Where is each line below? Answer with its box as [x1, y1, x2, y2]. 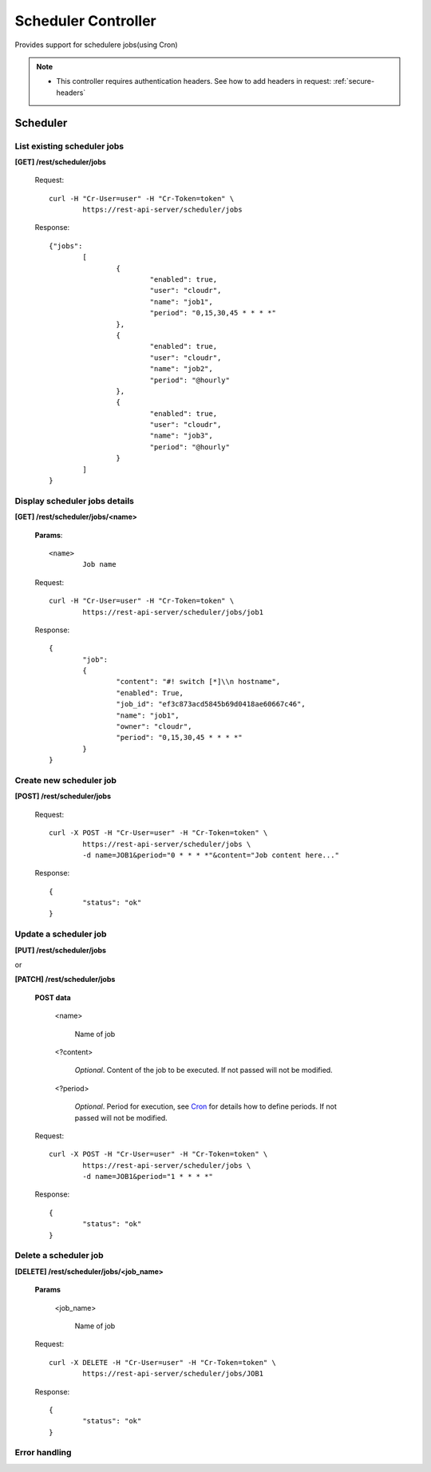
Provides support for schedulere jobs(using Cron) [14, 40, 179, 49]
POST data [34, 992, 71, 1002]
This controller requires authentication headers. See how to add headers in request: [56, 77, 331, 86]
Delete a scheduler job [14, 1250, 104, 1261]
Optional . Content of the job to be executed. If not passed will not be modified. [74, 1066, 333, 1075]
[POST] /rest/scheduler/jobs [14, 791, 112, 801]
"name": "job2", [149, 364, 213, 374]
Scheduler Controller [14, 12, 157, 30]
